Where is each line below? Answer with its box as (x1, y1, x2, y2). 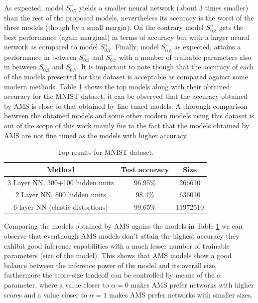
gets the (219, 22, 244, 32)
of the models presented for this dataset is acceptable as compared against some (4, 71, 248, 81)
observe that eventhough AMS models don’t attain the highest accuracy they (4, 230, 240, 241)
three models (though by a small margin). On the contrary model (4, 22, 204, 32)
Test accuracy (121, 164, 169, 174)
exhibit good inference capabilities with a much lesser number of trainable (4, 240, 230, 251)
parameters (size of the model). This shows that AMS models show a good (4, 250, 232, 261)
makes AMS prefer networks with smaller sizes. (109, 289, 253, 300)
